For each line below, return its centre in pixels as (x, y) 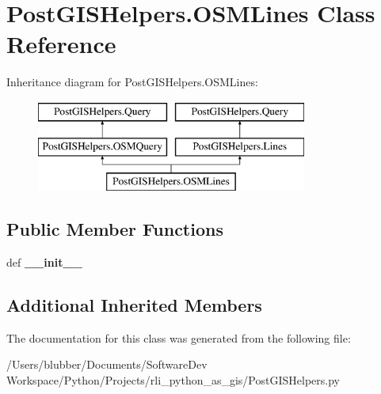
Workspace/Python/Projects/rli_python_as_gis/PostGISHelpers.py (173, 380)
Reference (61, 44)
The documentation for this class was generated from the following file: (179, 337)
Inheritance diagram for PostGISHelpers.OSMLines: (132, 82)
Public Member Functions (115, 229)
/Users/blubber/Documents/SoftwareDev (107, 364)
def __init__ (44, 262)
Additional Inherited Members (134, 305)
